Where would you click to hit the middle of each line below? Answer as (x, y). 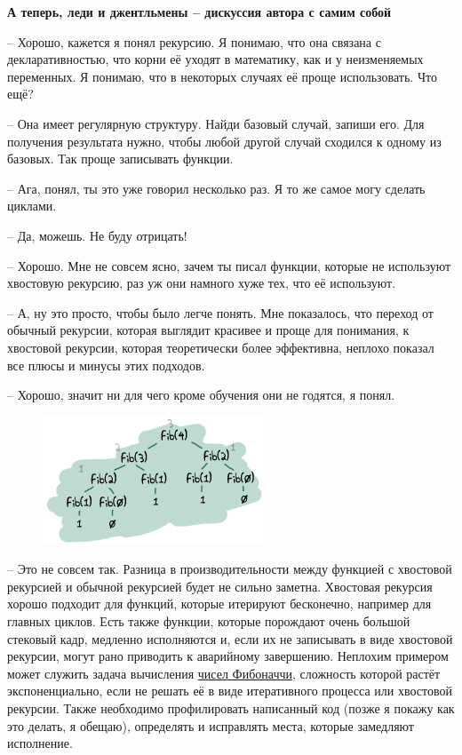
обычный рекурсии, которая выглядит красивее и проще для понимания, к (208, 330)
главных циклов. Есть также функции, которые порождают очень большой (209, 621)
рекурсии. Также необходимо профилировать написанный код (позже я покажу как (231, 708)
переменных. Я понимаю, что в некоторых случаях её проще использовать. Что (222, 76)
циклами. (32, 206)
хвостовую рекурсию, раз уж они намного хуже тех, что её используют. (202, 283)
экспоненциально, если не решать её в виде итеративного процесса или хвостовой (230, 691)
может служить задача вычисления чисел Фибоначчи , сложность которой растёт (224, 673)
